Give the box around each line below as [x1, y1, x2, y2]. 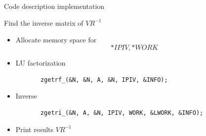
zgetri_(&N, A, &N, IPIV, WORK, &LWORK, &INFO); [40, 109, 204, 116]
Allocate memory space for [15, 34, 97, 44]
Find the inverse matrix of [4, 17, 83, 28]
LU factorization [15, 58, 66, 68]
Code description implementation [4, 1, 105, 11]
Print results [15, 124, 54, 134]
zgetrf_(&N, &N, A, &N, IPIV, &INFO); [40, 76, 168, 83]
